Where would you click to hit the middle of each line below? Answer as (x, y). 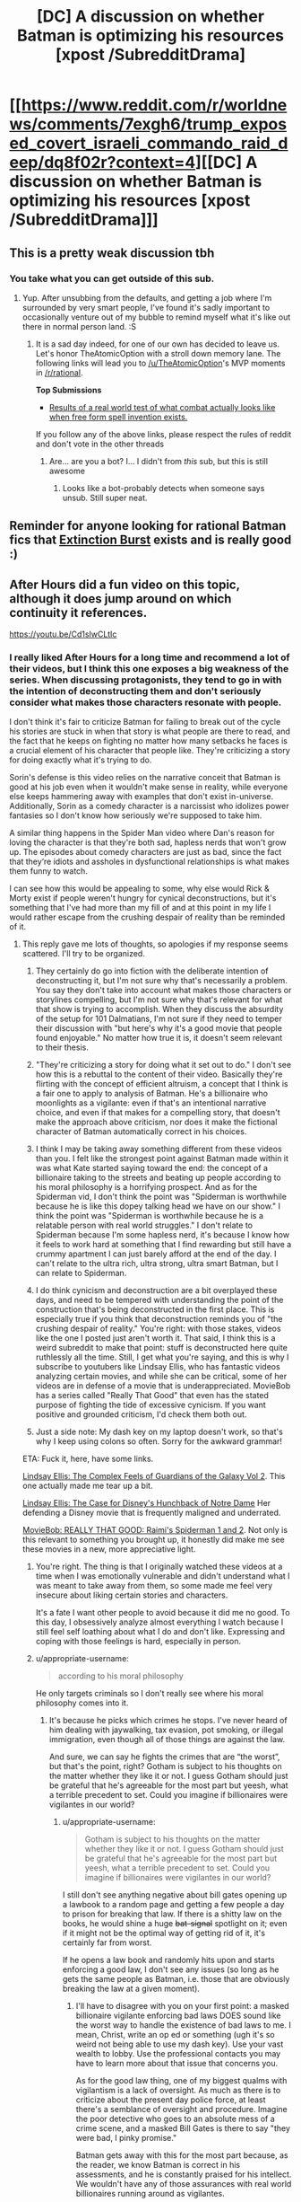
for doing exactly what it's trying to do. (81, 760)
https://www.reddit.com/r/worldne (154, 106)
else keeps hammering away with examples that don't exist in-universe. (142, 797)
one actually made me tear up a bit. (87, 1486)
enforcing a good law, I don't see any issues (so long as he (171, 1969)
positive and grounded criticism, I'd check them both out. (141, 1414)
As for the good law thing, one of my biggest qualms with (181, 2081)
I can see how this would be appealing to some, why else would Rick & (140, 889)
